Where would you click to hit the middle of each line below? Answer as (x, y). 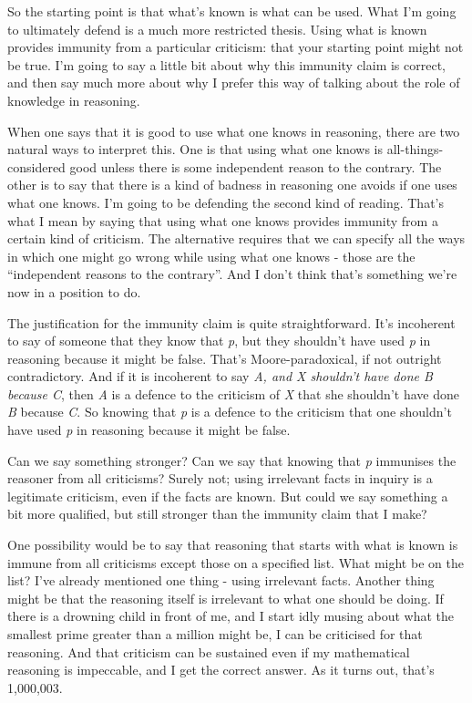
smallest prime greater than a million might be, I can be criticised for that (215, 634)
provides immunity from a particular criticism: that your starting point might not (236, 47)
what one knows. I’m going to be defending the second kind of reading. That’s (226, 202)
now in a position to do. (74, 291)
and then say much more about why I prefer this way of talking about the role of (234, 83)
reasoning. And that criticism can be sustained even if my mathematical (209, 651)
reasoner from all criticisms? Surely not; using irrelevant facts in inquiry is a (220, 478)
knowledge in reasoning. (74, 100)
